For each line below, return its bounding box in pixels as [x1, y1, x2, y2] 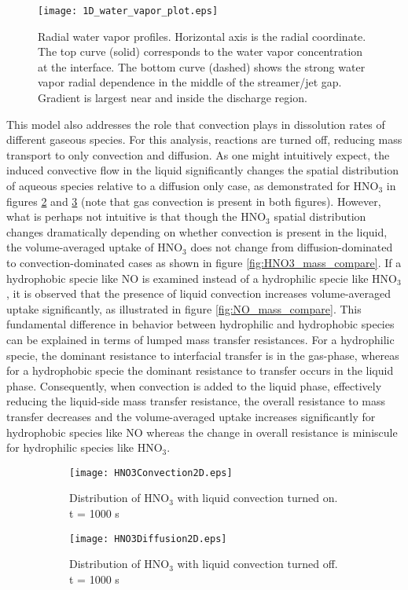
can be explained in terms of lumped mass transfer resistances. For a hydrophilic [6, 331, 395, 347]
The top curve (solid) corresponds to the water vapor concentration [38, 43, 363, 60]
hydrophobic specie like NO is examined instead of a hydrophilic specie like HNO [6, 269, 397, 286]
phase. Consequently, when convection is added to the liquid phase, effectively [6, 377, 382, 394]
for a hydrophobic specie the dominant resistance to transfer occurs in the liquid [6, 362, 394, 379]
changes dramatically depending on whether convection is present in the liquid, [6, 223, 388, 240]
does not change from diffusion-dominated [190, 239, 393, 255]
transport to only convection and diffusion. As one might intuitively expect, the [6, 146, 390, 163]
